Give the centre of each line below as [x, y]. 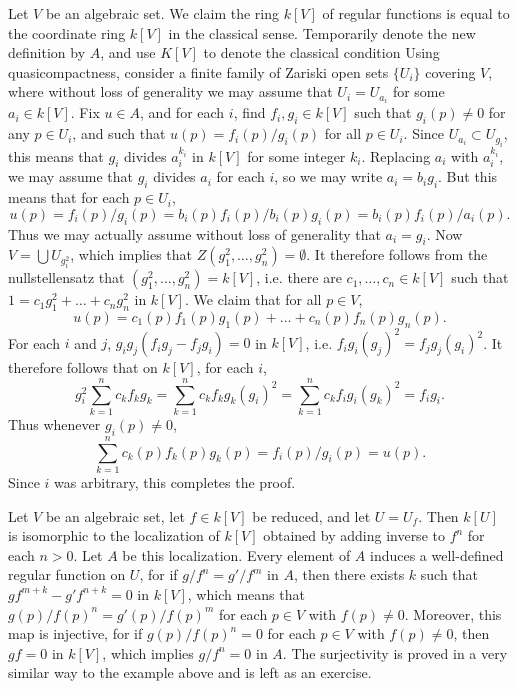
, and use [128, 52]
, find [249, 112]
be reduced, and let [311, 515]
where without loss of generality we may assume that [170, 91]
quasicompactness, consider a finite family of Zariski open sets [198, 71]
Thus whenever [54, 424]
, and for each [182, 112]
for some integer [296, 155]
